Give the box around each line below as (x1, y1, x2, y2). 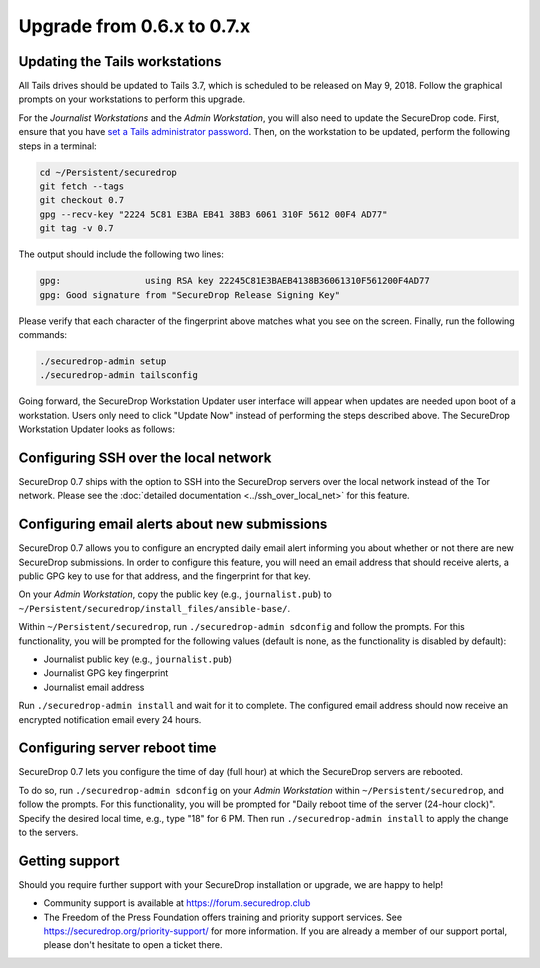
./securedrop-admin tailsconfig (39, 370, 199, 381)
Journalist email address (43, 681, 145, 693)
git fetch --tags (39, 181, 125, 192)
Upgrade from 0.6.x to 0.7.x (18, 15, 251, 37)
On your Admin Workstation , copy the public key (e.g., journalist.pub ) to (18, 588, 332, 600)
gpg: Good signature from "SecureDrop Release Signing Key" (39, 289, 341, 300)
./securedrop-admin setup (39, 355, 167, 367)
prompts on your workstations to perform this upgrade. (18, 93, 246, 105)
